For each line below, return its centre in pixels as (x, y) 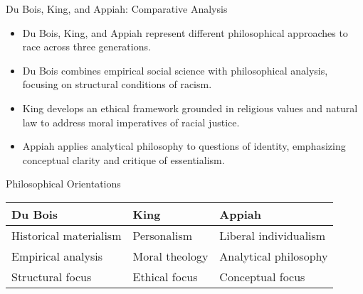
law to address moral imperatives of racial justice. (131, 122)
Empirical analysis (57, 256)
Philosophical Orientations (63, 184)
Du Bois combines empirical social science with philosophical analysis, (175, 70)
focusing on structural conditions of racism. (117, 84)
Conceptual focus (262, 276)
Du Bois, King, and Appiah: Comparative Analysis (117, 9)
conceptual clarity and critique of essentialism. (123, 159)
